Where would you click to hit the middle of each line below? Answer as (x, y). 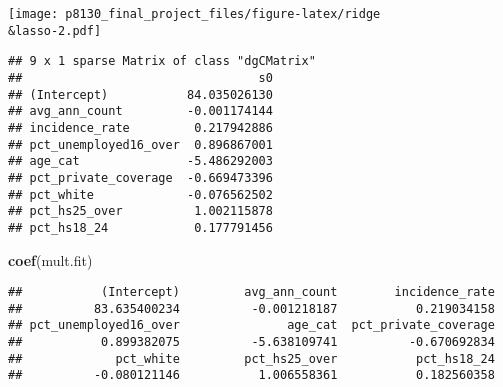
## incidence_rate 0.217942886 (140, 127)
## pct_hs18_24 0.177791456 (140, 227)
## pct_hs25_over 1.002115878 (140, 211)
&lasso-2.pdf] (55, 30)
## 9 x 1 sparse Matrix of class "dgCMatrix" (162, 61)
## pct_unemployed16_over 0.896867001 (140, 144)
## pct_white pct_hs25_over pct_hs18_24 (251, 358)
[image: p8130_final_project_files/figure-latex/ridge (194, 14)
